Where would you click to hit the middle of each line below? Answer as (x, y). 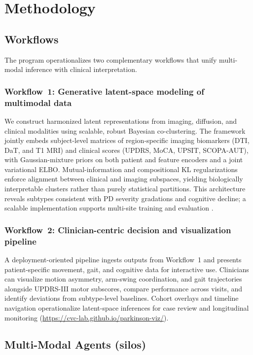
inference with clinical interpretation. (81, 69)
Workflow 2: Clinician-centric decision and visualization (118, 230)
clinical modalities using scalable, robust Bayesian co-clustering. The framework (125, 130)
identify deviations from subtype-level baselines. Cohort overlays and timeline (122, 298)
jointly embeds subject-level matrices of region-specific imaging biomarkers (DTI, (127, 140)
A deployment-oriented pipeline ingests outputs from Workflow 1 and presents (123, 259)
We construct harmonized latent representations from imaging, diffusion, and (121, 121)
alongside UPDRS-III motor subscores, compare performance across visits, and (124, 288)
